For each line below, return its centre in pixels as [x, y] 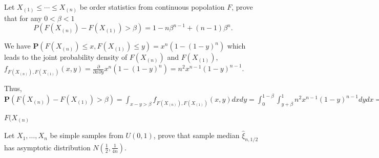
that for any [23, 18]
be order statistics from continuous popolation [152, 7]
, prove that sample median [196, 135]
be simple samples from [87, 135]
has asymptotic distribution [47, 147]
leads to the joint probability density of [66, 57]
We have [17, 46]
